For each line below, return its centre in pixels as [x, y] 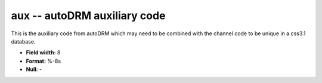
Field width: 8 [43, 53]
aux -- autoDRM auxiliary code [88, 16]
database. [23, 41]
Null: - [34, 69]
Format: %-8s [44, 61]
